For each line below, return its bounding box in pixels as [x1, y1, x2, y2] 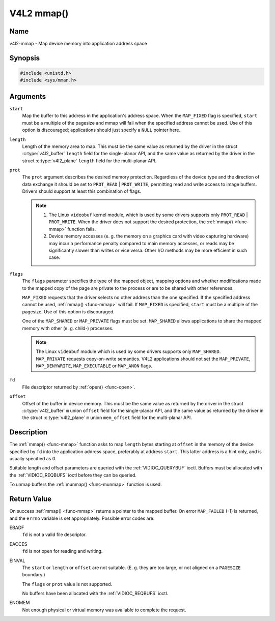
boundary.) [22, 572, 45, 578]
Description [9, 428, 48, 437]
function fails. [67, 226, 96, 232]
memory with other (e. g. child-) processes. [22, 325, 114, 331]
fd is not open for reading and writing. [22, 548, 103, 554]
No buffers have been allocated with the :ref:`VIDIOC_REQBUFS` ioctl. [22, 590, 169, 597]
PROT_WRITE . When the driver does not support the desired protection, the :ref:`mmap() [48, 219, 234, 225]
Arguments [9, 92, 46, 101]
